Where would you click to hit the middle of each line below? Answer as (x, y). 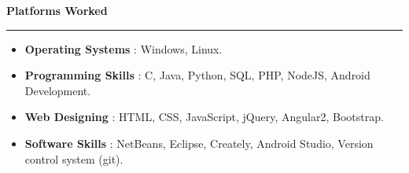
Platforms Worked (57, 10)
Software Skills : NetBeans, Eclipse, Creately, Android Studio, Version (199, 143)
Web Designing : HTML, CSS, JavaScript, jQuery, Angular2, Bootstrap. (204, 117)
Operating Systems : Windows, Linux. (123, 48)
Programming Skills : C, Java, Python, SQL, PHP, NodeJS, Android (197, 75)
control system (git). (74, 158)
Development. (58, 90)
